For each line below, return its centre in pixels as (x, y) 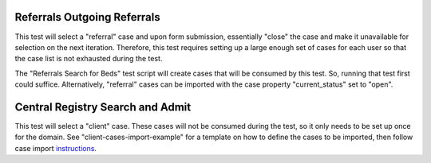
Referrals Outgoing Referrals (88, 17)
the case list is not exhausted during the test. (89, 59)
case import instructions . (56, 148)
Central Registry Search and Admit (103, 107)
